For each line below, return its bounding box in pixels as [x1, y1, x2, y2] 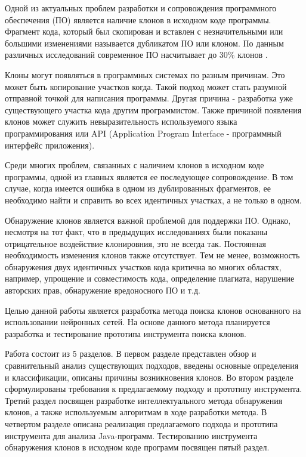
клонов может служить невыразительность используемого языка [5, 115, 237, 128]
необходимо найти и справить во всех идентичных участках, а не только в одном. [5, 193, 302, 206]
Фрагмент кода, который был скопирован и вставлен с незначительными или [5, 25, 283, 38]
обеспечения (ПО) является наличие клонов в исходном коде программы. [5, 13, 271, 26]
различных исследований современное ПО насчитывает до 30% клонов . [5, 48, 268, 61]
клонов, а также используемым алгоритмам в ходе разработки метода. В [5, 406, 267, 418]
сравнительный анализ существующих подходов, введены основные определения [5, 359, 299, 372]
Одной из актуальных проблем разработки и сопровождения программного [5, 2, 277, 14]
